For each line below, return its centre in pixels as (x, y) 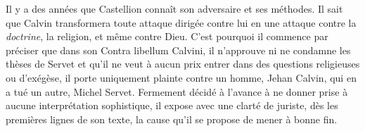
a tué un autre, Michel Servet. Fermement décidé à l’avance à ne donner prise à (177, 91)
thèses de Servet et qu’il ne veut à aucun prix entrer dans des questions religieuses (183, 64)
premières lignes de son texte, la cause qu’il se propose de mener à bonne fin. (172, 119)
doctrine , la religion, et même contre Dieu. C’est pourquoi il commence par (167, 36)
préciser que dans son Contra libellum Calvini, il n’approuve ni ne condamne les (178, 50)
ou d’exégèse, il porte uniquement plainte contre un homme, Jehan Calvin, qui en (181, 77)
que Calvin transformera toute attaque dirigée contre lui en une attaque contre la (181, 22)
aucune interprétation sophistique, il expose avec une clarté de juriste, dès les (172, 105)
